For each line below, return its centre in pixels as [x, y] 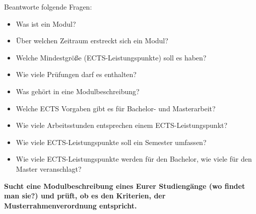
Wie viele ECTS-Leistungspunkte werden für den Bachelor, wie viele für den [134, 159]
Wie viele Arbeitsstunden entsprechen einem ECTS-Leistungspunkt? [122, 125]
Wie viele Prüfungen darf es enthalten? [76, 74]
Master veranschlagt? [49, 168]
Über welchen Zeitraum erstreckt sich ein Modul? [92, 41]
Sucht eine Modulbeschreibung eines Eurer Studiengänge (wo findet [125, 186]
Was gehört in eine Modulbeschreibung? [78, 91]
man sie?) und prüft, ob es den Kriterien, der [85, 196]
